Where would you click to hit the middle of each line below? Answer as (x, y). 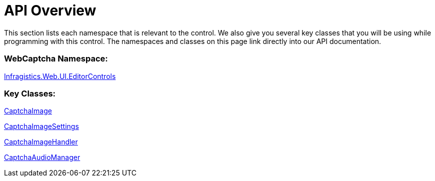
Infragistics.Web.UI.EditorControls (60, 76)
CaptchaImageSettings (41, 126)
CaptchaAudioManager (42, 157)
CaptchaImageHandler (41, 142)
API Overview (50, 10)
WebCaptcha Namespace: (56, 59)
